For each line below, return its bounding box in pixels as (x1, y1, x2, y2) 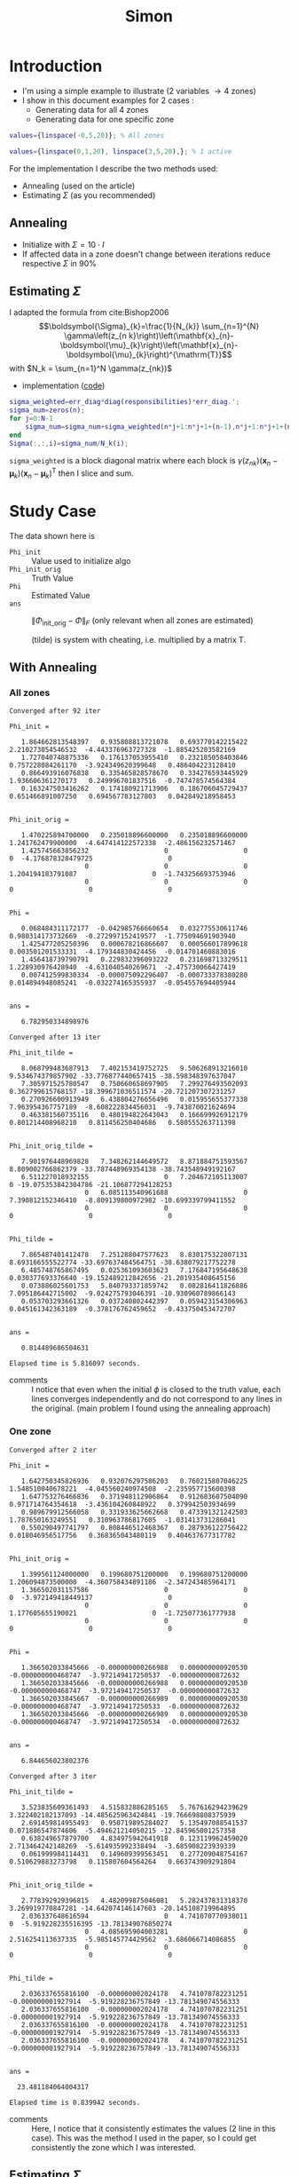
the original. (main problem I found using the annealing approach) (31, 1403, 271, 1413)
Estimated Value (31, 590, 90, 600)
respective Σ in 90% (21, 257, 98, 268)
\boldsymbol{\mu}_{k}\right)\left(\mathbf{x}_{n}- (59, 340, 239, 351)
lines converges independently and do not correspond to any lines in (31, 1394, 282, 1405)
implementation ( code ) (21, 380, 106, 392)
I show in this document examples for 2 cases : (21, 95, 195, 106)
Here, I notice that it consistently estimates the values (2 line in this (31, 2123, 277, 2133)
